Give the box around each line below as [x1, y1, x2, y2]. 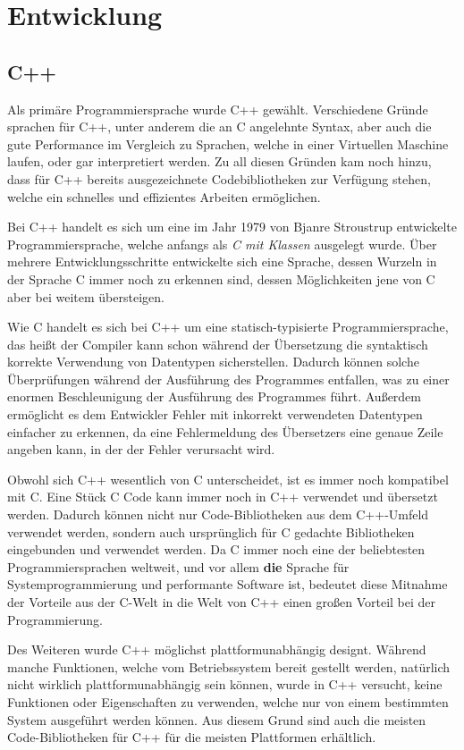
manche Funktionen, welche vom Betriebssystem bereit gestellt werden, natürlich [7, 657, 451, 676]
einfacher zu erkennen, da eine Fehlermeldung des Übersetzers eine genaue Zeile [7, 422, 443, 441]
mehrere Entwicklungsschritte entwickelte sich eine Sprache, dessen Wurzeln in [7, 252, 437, 271]
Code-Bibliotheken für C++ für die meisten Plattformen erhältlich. [7, 728, 376, 746]
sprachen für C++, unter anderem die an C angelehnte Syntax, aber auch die [7, 117, 432, 136]
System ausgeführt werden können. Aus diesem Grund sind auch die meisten [7, 710, 426, 729]
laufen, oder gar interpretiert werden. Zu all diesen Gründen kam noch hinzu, [7, 152, 432, 171]
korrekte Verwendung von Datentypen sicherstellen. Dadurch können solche [7, 352, 419, 371]
